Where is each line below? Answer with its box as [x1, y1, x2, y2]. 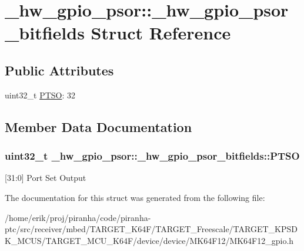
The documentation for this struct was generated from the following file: [5, 191, 265, 203]
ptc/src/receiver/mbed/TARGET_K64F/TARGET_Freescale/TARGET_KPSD [5, 223, 298, 235]
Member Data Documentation [5, 117, 192, 136]
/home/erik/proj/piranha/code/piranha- [5, 211, 151, 223]
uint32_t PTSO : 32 [5, 88, 76, 101]
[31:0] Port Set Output [5, 171, 86, 184]
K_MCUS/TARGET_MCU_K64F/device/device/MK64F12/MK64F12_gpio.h [5, 234, 294, 246]
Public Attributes [5, 61, 114, 79]
